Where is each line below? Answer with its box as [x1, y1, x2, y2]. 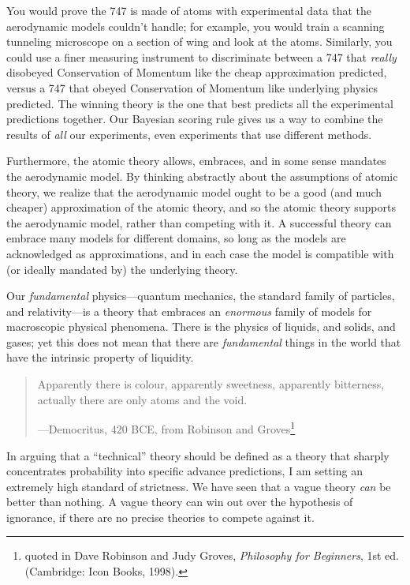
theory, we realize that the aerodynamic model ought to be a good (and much [6, 183, 382, 200]
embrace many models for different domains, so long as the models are [6, 230, 346, 246]
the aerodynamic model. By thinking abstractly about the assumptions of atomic [6, 167, 398, 184]
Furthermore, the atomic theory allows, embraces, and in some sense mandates [6, 152, 386, 169]
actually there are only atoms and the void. [37, 391, 248, 407]
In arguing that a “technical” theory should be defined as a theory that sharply [6, 447, 389, 463]
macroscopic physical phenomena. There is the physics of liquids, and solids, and [6, 318, 396, 335]
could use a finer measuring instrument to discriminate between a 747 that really [6, 48, 397, 65]
